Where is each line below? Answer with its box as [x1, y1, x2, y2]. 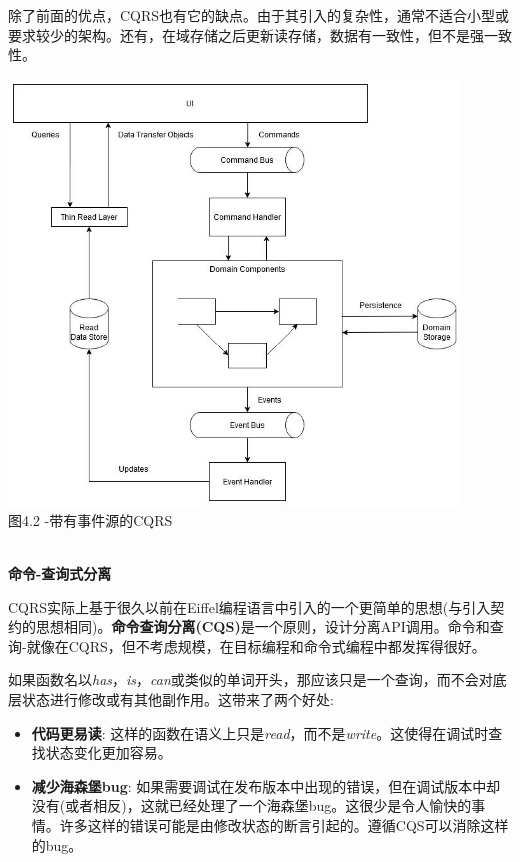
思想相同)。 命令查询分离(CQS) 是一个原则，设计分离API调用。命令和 [35, 616, 490, 637]
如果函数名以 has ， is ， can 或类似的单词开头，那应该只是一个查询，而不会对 [8, 669, 493, 690]
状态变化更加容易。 [45, 742, 172, 763]
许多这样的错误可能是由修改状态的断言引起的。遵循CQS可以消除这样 [59, 815, 509, 836]
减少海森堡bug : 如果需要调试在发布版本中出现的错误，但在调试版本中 [31, 775, 487, 796]
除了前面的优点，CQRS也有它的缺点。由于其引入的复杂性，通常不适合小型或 [8, 5, 510, 25]
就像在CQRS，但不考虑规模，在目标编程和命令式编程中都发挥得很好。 [26, 635, 486, 656]
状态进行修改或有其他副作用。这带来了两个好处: [21, 689, 334, 710]
